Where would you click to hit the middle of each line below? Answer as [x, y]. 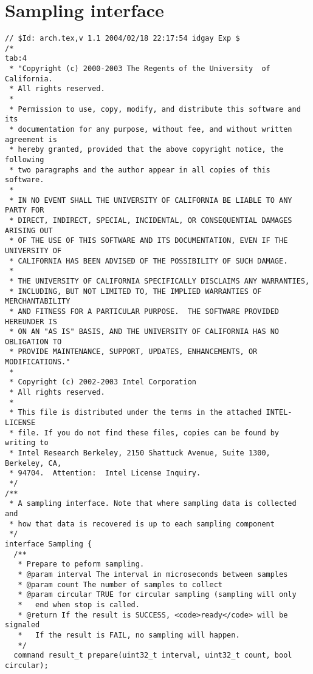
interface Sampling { [49, 544]
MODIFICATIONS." [38, 362]
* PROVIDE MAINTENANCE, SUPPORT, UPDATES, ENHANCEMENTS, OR [133, 352]
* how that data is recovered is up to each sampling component [142, 524]
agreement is [31, 139]
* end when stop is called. [79, 604]
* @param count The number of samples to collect [120, 584]
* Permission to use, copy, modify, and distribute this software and [155, 109]
